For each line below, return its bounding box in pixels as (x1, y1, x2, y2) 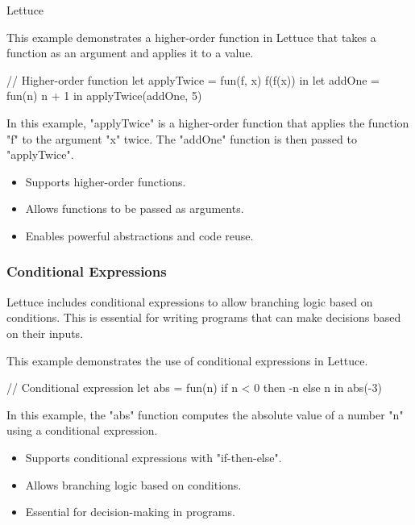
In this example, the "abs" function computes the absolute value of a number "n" (6, 406, 404, 423)
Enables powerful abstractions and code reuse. (25, 227, 254, 244)
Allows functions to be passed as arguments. (25, 200, 244, 217)
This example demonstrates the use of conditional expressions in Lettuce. (6, 352, 368, 369)
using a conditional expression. (6, 422, 158, 439)
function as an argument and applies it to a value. (6, 44, 254, 61)
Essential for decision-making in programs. (25, 503, 235, 520)
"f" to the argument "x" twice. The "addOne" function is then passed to (6, 130, 357, 147)
